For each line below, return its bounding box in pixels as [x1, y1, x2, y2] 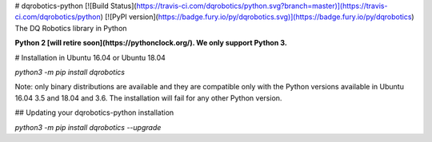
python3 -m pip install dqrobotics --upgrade [14, 122, 162, 132]
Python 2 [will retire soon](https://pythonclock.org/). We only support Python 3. [14, 38, 287, 48]
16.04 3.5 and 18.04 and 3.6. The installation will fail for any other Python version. [14, 93, 282, 103]
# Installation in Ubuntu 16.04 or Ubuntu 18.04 [14, 53, 166, 62]
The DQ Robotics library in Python [14, 23, 127, 33]
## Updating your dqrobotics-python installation [14, 108, 174, 117]
